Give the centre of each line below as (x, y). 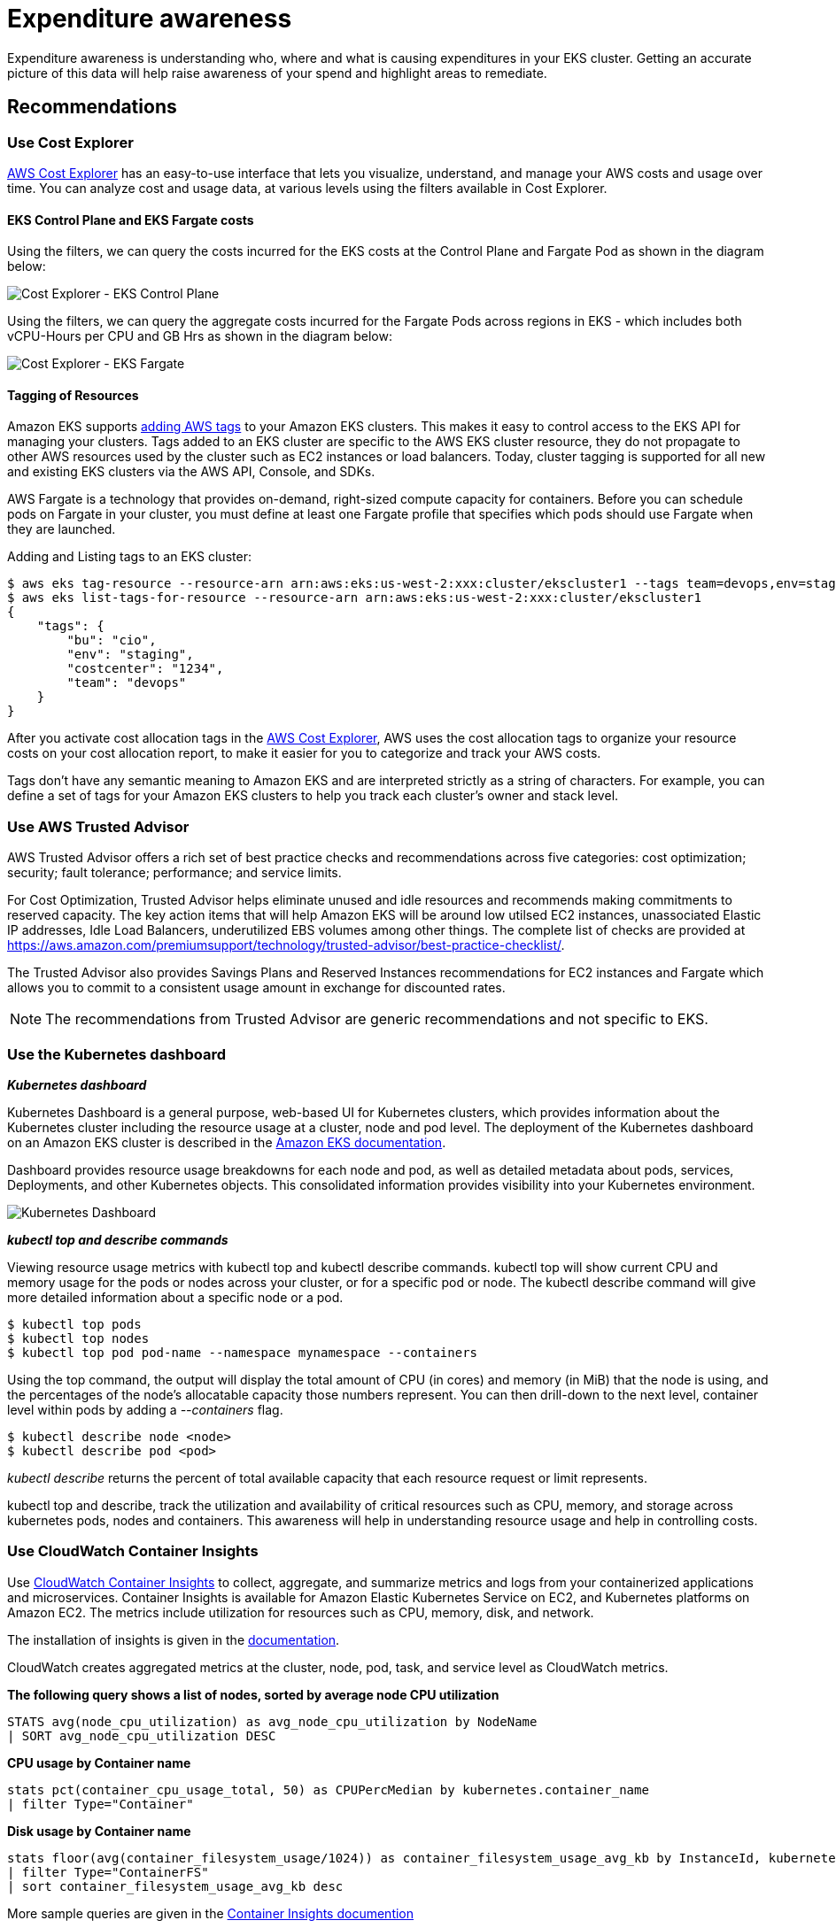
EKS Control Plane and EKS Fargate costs (131, 220)
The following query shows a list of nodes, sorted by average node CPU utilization (253, 1694)
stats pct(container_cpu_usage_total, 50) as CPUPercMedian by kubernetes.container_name (328, 1789)
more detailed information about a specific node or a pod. (175, 1297)
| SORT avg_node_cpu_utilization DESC (142, 1735)
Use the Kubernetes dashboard (117, 1054)
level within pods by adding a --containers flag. (145, 1409)
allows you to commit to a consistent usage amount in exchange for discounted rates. (256, 988)
